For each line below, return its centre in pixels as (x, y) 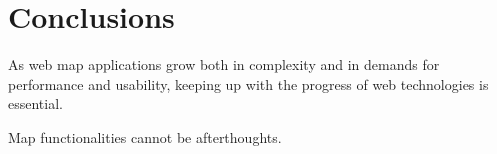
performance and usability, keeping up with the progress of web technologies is (248, 83)
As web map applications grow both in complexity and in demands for (224, 64)
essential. (35, 103)
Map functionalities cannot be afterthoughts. (145, 136)
